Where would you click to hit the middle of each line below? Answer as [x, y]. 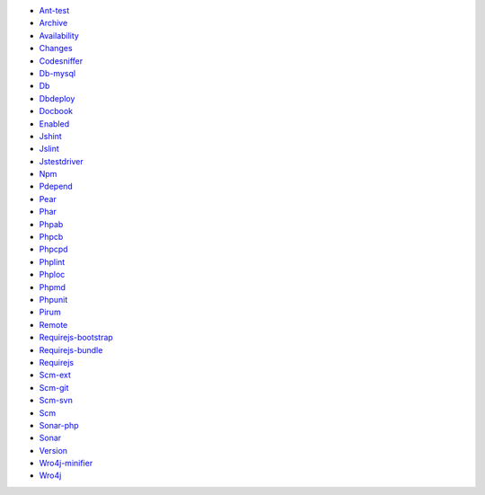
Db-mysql [57, 73]
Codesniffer [61, 61]
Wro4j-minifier [66, 464]
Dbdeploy [57, 98]
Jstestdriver [62, 161]
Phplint [52, 261]
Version [53, 450]
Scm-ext [55, 375]
